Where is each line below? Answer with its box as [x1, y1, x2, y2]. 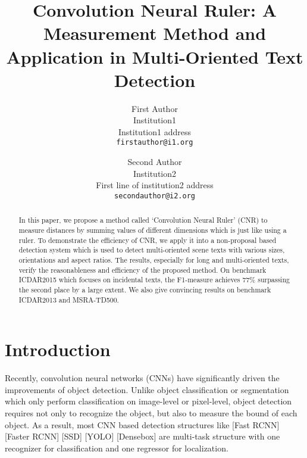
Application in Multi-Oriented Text [6, 44, 303, 68]
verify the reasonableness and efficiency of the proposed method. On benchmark [18, 264, 267, 275]
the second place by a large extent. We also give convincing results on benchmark [18, 284, 271, 294]
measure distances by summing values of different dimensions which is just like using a [18, 225, 287, 235]
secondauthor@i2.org [114, 191, 196, 200]
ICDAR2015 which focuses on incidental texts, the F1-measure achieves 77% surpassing [18, 275, 290, 285]
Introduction [5, 337, 111, 362]
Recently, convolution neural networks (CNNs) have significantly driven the [5, 372, 280, 384]
